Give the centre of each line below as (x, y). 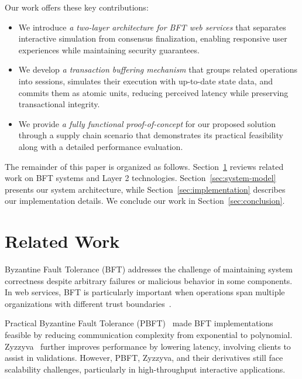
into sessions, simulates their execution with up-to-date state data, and (145, 81)
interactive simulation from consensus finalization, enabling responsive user (153, 38)
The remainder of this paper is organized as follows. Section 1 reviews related (144, 166)
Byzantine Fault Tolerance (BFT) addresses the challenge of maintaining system (149, 269)
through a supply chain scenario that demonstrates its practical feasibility (151, 135)
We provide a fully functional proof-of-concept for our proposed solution (147, 123)
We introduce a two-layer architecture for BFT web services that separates (152, 27)
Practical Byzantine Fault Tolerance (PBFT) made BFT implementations (139, 323)
